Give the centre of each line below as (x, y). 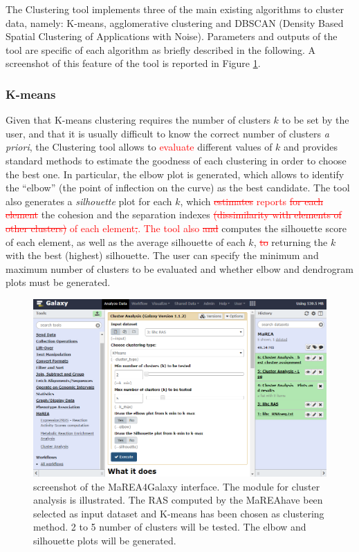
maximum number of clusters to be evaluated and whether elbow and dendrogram (179, 268)
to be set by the (315, 120)
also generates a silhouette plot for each (89, 201)
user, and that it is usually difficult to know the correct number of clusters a (167, 133)
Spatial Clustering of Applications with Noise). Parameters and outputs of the (172, 36)
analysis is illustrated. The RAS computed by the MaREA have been (178, 500)
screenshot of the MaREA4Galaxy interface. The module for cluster (177, 486)
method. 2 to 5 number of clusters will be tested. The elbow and (170, 527)
